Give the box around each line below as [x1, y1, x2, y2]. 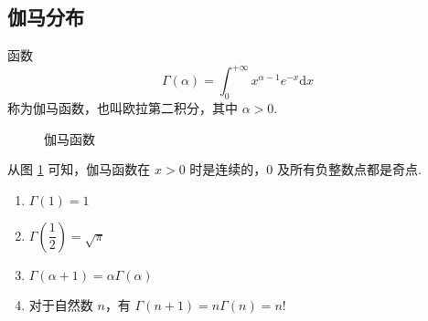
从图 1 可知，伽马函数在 [7, 160, 151, 179]
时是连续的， [189, 160, 267, 179]
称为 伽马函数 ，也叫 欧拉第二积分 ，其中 [7, 98, 238, 118]
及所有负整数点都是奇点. [277, 160, 422, 179]
